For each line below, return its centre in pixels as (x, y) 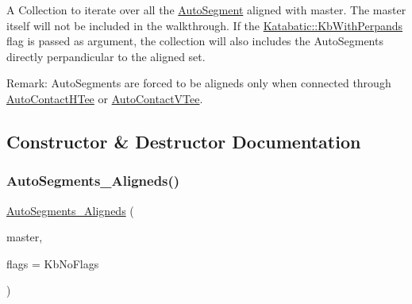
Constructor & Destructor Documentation (184, 141)
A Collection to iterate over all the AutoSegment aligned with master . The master (206, 10)
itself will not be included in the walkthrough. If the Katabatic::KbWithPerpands (205, 25)
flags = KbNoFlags (53, 263)
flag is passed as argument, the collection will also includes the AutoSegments (195, 41)
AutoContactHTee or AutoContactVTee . (105, 98)
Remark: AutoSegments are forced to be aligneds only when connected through (199, 83)
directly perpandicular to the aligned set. (106, 56)
